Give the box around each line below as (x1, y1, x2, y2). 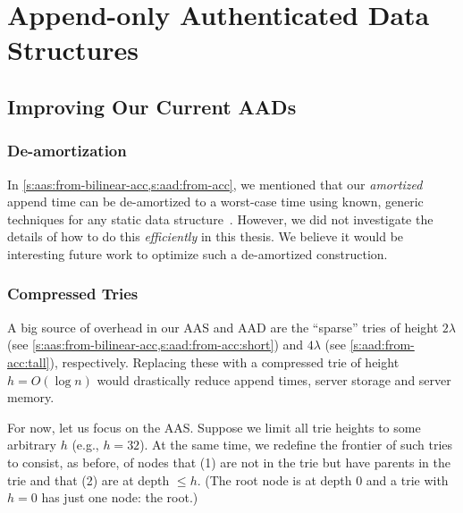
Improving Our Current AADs (7, 92, 297, 120)
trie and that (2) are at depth (7, 470, 170, 489)
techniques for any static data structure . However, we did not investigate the (7, 209, 434, 228)
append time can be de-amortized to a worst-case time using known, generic (7, 192, 424, 211)
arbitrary (7, 435, 56, 454)
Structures (7, 31, 139, 68)
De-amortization (7, 139, 127, 162)
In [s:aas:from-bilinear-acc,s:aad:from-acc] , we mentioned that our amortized (7, 174, 423, 193)
